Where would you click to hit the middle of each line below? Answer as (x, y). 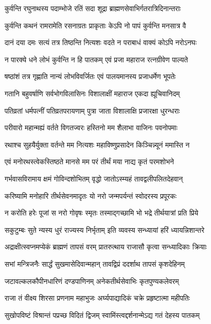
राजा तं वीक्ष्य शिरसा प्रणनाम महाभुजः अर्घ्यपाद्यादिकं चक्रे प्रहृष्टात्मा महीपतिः (97, 298)
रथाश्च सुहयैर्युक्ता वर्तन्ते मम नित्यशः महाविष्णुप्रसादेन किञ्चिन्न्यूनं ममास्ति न (97, 144)
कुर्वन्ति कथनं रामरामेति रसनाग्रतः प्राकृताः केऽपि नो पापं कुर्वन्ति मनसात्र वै (95, 25)
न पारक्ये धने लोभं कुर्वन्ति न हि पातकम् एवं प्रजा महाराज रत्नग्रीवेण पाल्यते (96, 59)
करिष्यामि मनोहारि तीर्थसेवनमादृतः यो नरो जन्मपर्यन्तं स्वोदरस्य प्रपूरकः (91, 195)
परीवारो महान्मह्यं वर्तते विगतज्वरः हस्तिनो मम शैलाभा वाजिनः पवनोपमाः (91, 128)
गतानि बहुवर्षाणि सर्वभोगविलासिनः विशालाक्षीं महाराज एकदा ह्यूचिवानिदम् (92, 93)
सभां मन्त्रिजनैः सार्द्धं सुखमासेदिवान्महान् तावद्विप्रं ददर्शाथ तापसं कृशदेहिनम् (95, 263)
